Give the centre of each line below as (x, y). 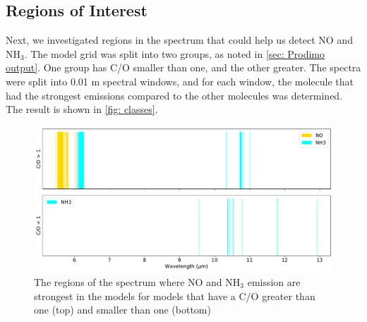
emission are (274, 281)
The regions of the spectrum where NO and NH (137, 281)
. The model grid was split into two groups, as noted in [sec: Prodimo (175, 53)
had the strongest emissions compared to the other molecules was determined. (174, 95)
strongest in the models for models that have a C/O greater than (175, 296)
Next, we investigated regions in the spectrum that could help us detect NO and (179, 40)
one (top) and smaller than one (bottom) (122, 310)
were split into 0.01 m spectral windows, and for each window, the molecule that (180, 81)
